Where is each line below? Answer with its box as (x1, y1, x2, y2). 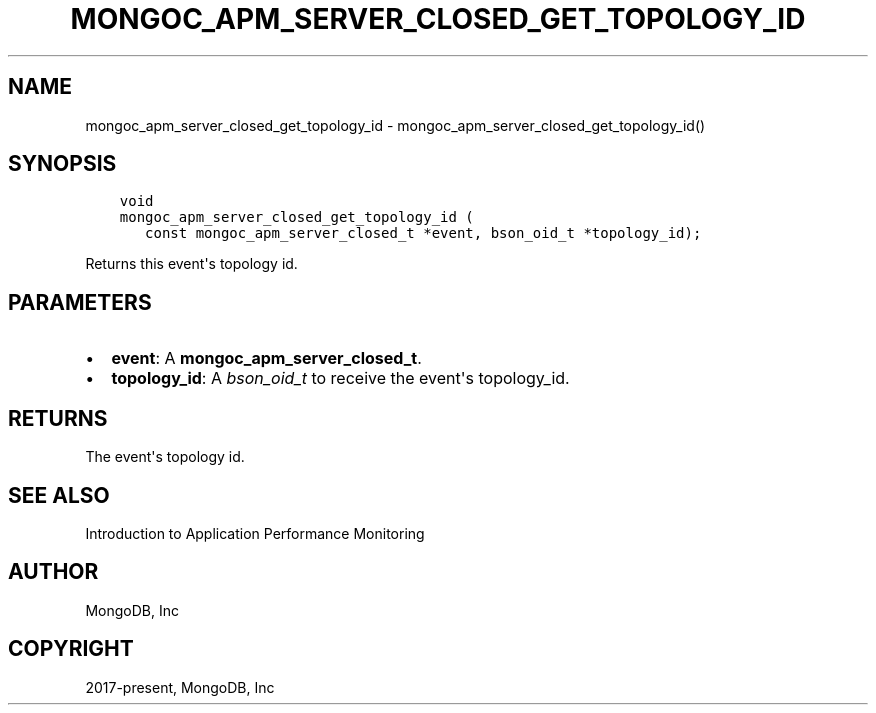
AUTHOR (8, 559, 99, 585)
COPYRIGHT (8, 636, 134, 662)
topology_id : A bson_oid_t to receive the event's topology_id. (111, 368, 570, 389)
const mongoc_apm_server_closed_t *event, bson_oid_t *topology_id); (145, 225, 702, 242)
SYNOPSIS (8, 151, 117, 177)
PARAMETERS (8, 289, 152, 315)
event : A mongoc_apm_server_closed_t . (111, 348, 422, 369)
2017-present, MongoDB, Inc (85, 678, 275, 696)
